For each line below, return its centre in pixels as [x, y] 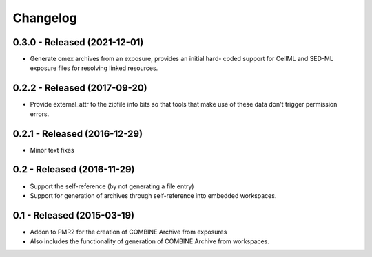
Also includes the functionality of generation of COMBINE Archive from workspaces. [150, 241]
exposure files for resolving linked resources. [94, 68]
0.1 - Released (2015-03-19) [74, 215]
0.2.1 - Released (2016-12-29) [78, 134]
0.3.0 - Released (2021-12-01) [78, 42]
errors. [40, 114]
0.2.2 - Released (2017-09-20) [80, 88]
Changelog [45, 18]
